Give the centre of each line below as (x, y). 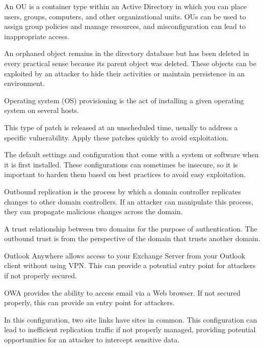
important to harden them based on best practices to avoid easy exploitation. (125, 174)
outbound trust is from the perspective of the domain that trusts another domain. (132, 238)
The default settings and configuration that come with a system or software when (131, 154)
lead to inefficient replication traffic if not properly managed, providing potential (130, 329)
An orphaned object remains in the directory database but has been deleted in (127, 53)
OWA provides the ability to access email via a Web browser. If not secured (122, 292)
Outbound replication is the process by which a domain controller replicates (123, 191)
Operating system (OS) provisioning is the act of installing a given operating (124, 100)
